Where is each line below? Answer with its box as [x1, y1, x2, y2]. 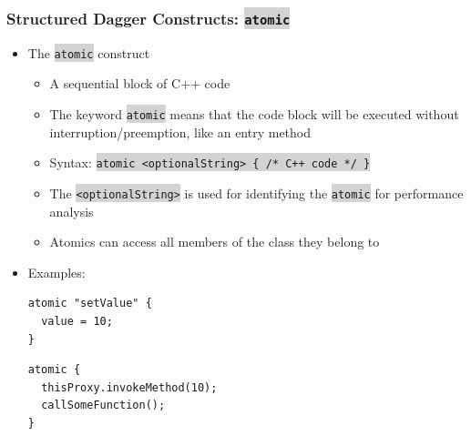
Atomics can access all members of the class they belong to [49, 232, 380, 251]
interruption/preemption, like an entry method [49, 122, 312, 141]
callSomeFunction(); [41, 399, 166, 412]
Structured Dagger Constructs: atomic [6, 6, 291, 29]
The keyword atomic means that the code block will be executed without [49, 105, 459, 124]
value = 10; [41, 314, 113, 328]
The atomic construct [27, 43, 150, 62]
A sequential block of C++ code [49, 74, 230, 93]
